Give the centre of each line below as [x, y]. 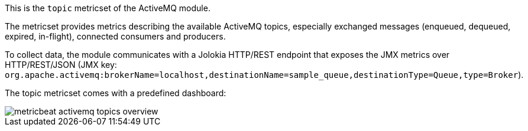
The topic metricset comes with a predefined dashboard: [116, 93]
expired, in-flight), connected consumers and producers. [115, 36]
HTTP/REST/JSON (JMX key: [61, 65]
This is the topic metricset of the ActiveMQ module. [108, 8]
